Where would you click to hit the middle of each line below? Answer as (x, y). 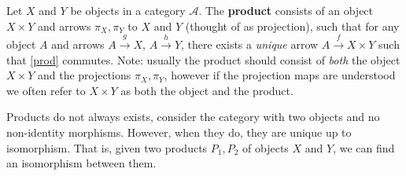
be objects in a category (128, 10)
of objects (266, 147)
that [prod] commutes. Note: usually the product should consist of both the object (203, 59)
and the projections (84, 75)
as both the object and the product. (207, 90)
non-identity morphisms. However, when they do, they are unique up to (179, 132)
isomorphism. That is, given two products (107, 147)
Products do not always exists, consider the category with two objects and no (193, 117)
